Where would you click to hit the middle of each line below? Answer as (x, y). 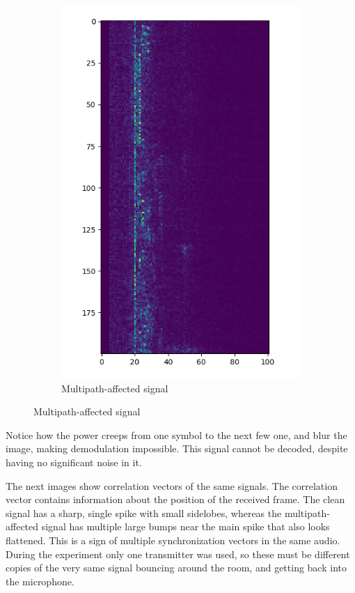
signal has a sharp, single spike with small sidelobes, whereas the (144, 513)
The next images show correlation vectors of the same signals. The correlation (172, 485)
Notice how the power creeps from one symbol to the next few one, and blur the (176, 434)
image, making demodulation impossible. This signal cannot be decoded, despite (177, 448)
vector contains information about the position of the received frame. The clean (175, 499)
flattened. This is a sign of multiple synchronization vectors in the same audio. (173, 540)
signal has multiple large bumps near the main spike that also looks (186, 526)
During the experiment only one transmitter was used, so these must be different (178, 554)
